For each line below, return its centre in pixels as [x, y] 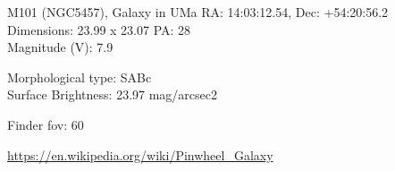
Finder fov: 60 [46, 124]
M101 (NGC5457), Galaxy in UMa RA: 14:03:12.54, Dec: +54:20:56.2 [198, 12]
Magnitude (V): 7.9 [60, 47]
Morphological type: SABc [80, 77]
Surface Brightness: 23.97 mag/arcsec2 [113, 94]
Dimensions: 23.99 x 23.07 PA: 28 [99, 29]
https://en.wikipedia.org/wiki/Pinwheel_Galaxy [140, 154]
